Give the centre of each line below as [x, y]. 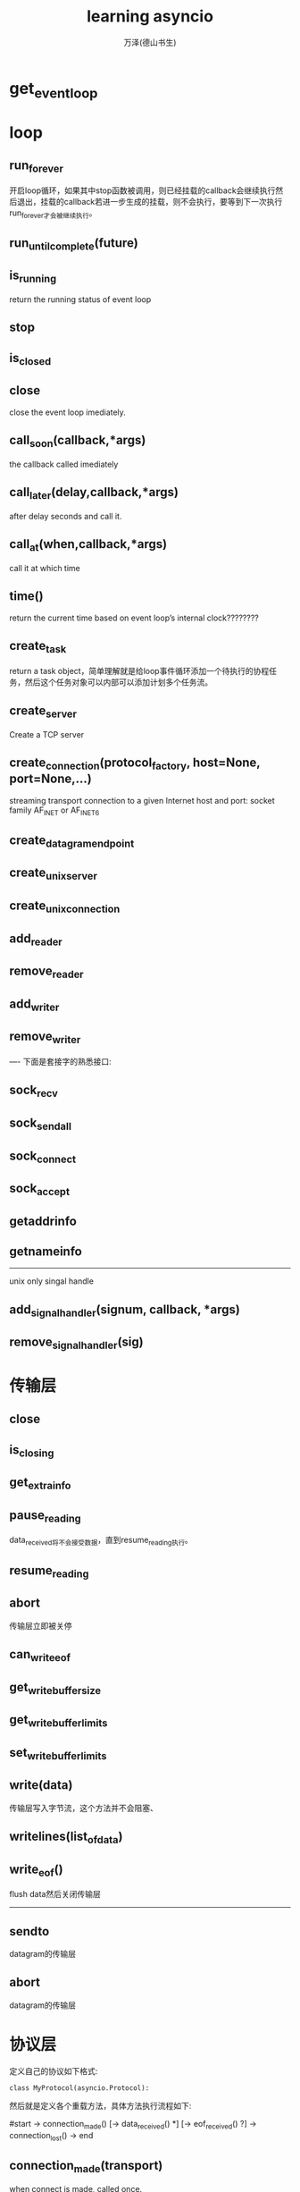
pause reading [46, 1516]
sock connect [43, 1157]
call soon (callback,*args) [78, 442]
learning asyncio [150, 17]
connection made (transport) [86, 2166]
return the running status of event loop [80, 299]
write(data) [41, 1785]
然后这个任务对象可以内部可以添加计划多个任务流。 [118, 682]
